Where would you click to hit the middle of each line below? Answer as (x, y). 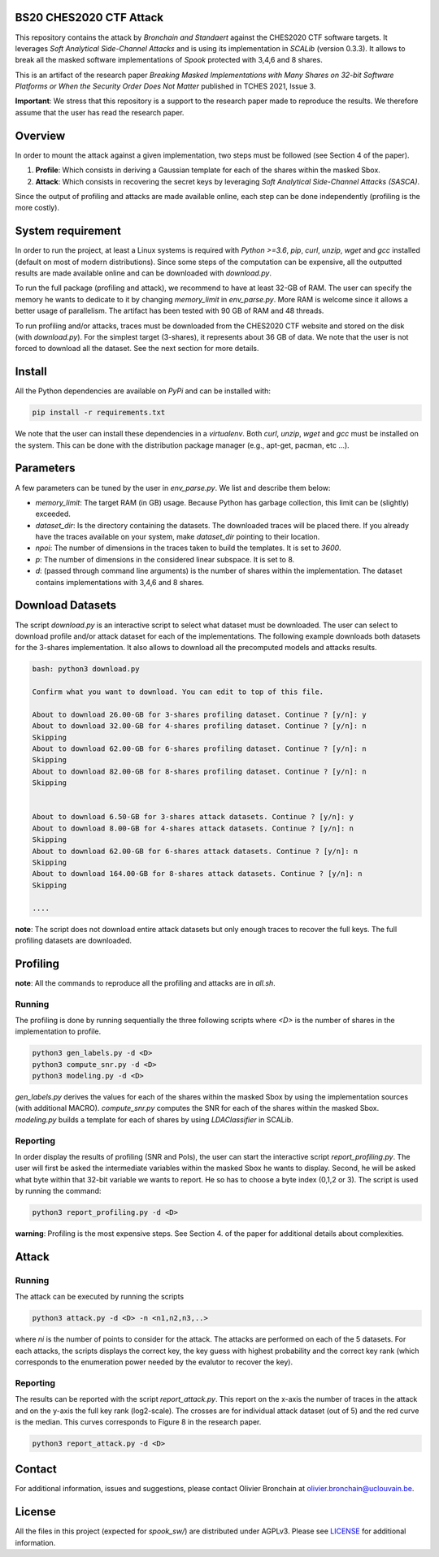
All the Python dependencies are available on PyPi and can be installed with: (143, 391)
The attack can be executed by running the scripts (100, 1297)
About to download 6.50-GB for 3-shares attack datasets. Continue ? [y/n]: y (193, 817)
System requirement (68, 231)
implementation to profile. (58, 1031)
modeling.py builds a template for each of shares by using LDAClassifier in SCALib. (154, 1119)
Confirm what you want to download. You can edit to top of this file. (178, 692)
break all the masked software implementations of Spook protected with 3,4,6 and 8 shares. (169, 60)
